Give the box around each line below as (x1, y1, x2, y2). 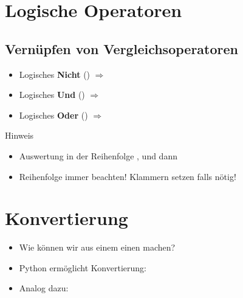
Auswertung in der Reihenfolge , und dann (19, 149, 177, 162)
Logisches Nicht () (19, 68, 91, 80)
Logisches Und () (19, 88, 85, 101)
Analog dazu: (19, 282, 69, 294)
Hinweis (5, 129, 34, 142)
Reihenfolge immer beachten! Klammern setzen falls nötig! (19, 170, 236, 182)
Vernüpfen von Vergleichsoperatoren (5, 39, 238, 58)
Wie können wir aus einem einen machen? (19, 241, 176, 254)
